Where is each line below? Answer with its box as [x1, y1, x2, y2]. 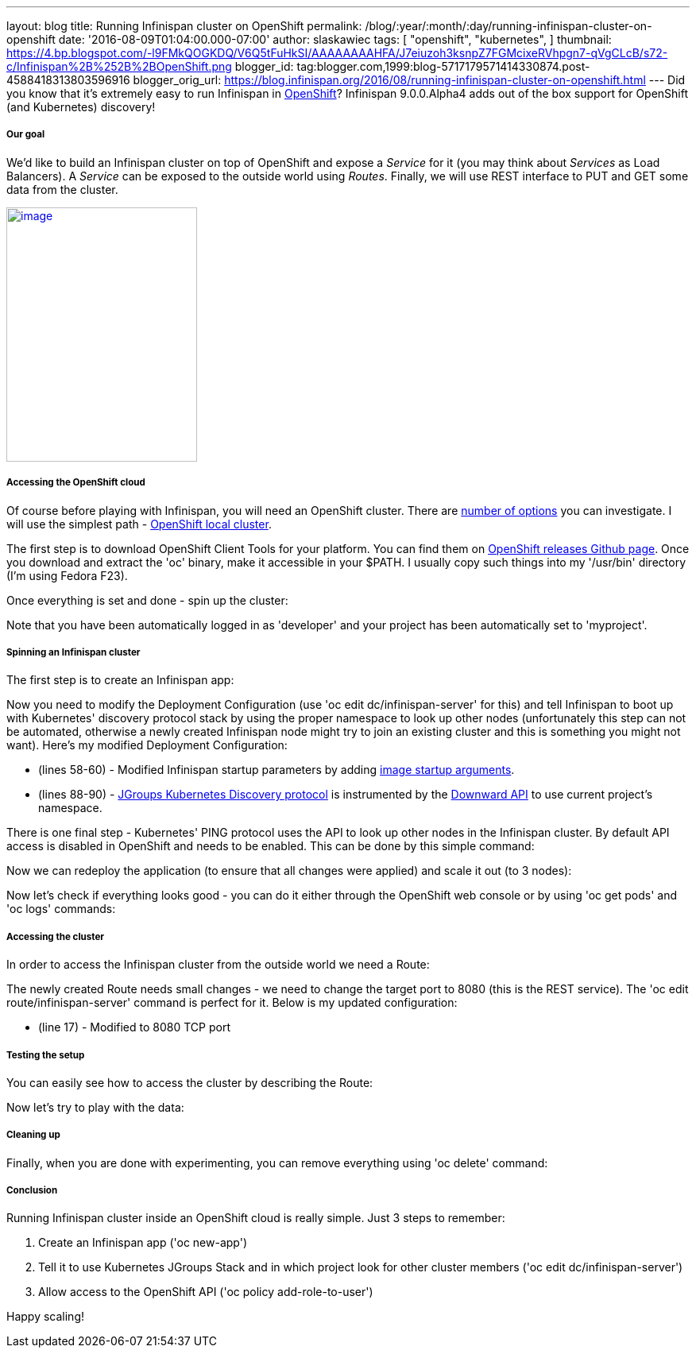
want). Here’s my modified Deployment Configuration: [6, 738, 288, 752]
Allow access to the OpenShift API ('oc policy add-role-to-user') [38, 1285, 373, 1299]
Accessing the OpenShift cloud [6, 477, 145, 489]
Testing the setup [6, 1049, 85, 1061]
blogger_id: [234, 60, 294, 73]
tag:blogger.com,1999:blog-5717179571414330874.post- [296, 60, 590, 73]
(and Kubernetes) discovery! [6, 100, 156, 114]
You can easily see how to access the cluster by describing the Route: [6, 1075, 373, 1089]
